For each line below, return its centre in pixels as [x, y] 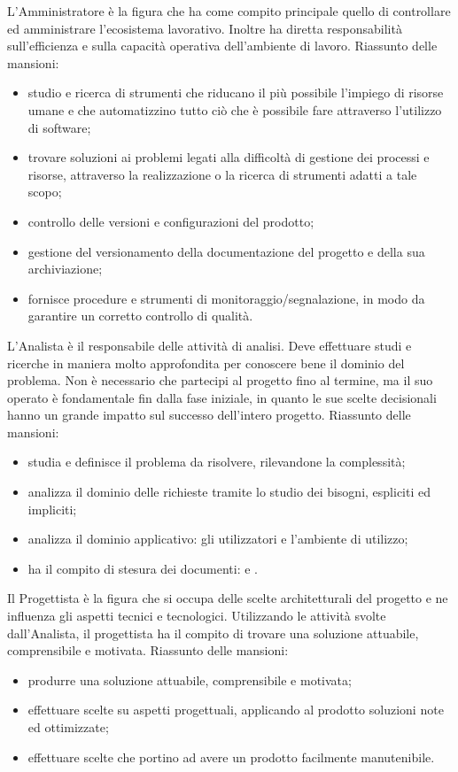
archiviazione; [65, 269]
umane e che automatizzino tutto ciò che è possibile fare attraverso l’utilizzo [235, 109]
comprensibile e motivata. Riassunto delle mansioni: [148, 650]
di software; [59, 127]
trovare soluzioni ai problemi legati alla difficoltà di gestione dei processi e [229, 157]
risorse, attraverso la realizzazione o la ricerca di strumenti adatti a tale [222, 174]
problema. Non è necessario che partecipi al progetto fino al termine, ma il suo [220, 380]
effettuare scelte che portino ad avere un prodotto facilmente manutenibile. [231, 757]
